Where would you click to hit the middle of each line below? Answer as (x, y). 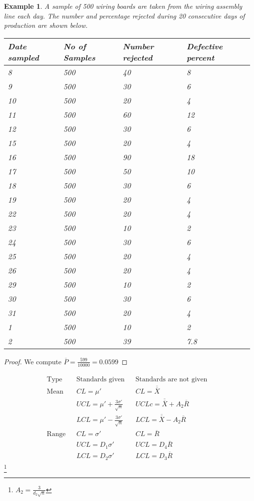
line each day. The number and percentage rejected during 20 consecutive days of (125, 15)
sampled (23, 57)
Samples (79, 57)
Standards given (101, 379)
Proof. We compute (33, 361)
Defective (204, 46)
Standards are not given (171, 379)
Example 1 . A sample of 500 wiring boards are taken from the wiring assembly (123, 6)
